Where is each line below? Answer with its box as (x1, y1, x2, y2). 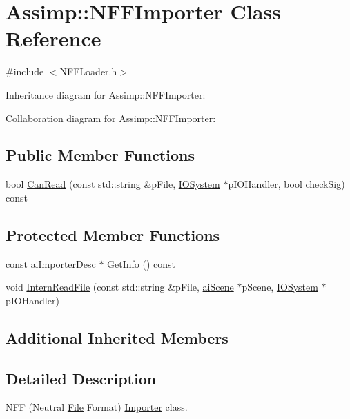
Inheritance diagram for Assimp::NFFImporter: (6, 87, 206, 101)
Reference (6, 24, 101, 52)
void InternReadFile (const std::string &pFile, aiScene (6, 280, 234, 294)
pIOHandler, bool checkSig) (228, 177, 345, 191)
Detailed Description (6, 367, 157, 389)
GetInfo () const (107, 256, 176, 271)
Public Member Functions (6, 144, 195, 166)
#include (6, 64, 44, 79)
